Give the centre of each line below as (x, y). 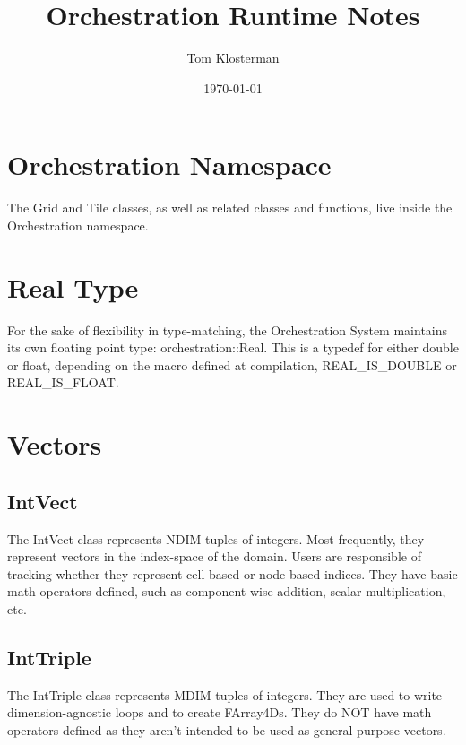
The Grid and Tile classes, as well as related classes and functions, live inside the (230, 208)
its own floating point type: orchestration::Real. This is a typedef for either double (233, 347)
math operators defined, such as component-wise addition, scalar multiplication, (227, 591)
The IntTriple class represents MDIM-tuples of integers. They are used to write (225, 694)
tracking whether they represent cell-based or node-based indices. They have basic (233, 573)
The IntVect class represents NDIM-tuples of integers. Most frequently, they (216, 538)
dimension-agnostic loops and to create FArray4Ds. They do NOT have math (220, 712)
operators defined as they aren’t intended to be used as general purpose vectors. (227, 729)
